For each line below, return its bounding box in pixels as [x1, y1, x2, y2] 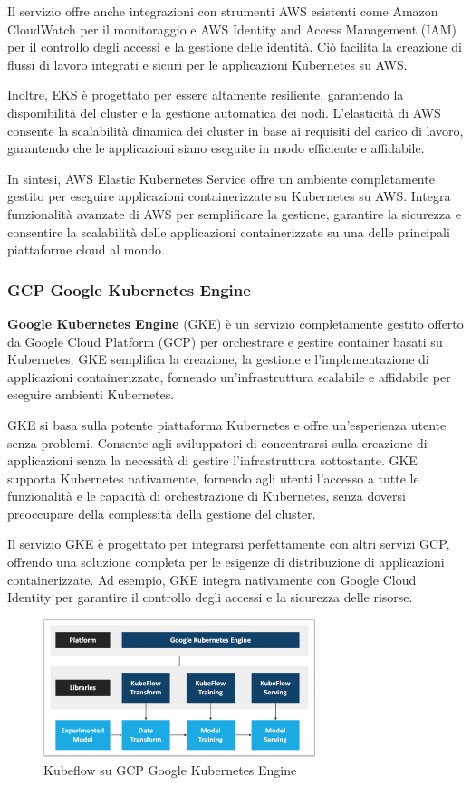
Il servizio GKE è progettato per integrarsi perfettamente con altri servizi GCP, [7, 534, 450, 553]
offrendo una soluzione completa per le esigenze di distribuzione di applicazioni [7, 552, 445, 571]
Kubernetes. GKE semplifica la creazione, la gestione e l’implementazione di [7, 349, 429, 369]
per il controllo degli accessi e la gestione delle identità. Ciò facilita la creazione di [7, 37, 462, 56]
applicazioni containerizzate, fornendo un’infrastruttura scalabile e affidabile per [7, 367, 451, 386]
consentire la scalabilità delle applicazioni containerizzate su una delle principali [7, 222, 450, 241]
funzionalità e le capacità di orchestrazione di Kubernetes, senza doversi [7, 486, 406, 505]
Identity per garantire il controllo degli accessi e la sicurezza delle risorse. [7, 588, 413, 607]
